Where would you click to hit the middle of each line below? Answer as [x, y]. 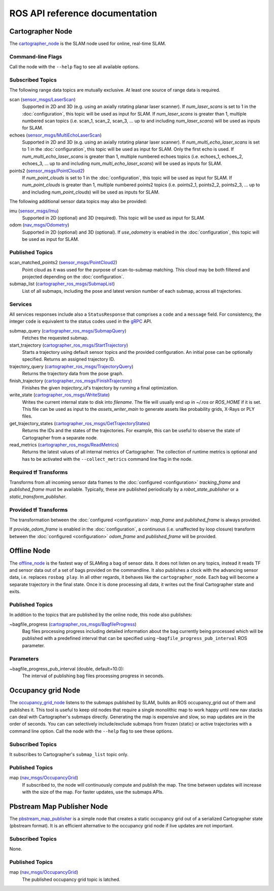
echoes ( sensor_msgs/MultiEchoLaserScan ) [56, 135]
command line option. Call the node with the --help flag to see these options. [91, 731]
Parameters [24, 658]
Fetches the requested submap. [55, 338]
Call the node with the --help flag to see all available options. [74, 67]
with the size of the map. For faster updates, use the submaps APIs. [93, 792]
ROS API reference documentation [83, 13]
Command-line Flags [36, 57]
